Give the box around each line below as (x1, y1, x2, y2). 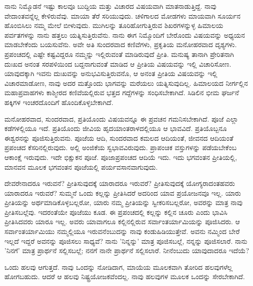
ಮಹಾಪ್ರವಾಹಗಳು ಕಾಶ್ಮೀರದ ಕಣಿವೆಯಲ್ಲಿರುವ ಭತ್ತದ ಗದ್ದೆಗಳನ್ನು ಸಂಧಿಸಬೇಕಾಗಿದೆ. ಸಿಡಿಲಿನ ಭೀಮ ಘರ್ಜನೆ (4, 87, 239, 98)
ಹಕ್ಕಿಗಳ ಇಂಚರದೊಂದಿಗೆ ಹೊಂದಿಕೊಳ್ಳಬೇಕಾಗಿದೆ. (4, 97, 113, 107)
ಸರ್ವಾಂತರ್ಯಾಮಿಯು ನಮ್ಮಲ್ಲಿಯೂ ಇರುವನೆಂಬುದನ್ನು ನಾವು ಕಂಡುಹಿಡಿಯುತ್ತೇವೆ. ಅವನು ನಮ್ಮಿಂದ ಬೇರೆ (4, 226, 240, 236)
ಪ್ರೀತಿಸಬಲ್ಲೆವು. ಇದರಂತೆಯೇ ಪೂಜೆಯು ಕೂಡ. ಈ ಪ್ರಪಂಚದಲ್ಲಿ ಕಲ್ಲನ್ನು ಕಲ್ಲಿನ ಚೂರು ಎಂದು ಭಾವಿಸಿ (4, 207, 227, 217)
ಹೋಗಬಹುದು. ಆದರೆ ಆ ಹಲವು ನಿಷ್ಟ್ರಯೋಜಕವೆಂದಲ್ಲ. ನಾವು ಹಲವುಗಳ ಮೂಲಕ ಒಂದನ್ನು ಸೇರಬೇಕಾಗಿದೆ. (4, 271, 245, 282)
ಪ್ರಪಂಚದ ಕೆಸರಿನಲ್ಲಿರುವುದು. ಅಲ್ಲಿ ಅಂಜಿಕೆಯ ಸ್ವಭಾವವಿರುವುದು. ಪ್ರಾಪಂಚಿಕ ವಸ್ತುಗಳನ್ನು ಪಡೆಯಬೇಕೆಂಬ (4, 142, 237, 153)
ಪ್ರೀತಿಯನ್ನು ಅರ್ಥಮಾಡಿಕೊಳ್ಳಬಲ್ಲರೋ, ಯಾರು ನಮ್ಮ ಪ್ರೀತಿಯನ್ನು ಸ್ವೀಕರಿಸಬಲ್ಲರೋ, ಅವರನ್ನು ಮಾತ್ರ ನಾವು (4, 197, 243, 208)
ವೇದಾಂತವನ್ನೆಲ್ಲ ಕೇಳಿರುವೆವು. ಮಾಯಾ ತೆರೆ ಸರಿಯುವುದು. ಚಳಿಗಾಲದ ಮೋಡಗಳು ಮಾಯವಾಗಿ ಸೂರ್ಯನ (4, 10, 241, 21)
